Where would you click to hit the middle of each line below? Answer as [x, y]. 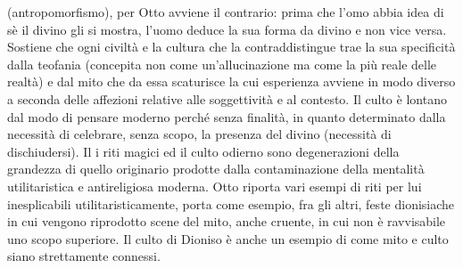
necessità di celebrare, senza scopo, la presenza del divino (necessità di [199, 134]
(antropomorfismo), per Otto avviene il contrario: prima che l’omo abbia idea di [226, 12]
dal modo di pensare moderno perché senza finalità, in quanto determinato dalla [227, 116]
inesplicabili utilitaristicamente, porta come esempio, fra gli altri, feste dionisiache [231, 203]
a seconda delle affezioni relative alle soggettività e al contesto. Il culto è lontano [227, 98]
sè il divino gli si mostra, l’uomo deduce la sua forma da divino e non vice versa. [227, 29]
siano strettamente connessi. [84, 256]
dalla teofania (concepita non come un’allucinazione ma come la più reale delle [222, 64]
